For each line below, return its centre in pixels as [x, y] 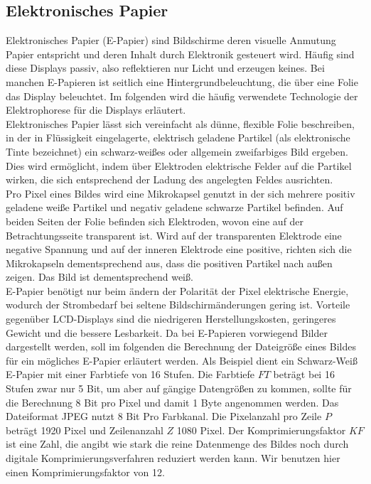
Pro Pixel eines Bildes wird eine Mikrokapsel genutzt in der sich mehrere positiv [181, 193]
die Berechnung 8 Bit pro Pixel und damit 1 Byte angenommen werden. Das [172, 402]
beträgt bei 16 [304, 374]
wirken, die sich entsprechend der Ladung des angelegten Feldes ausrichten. [170, 179]
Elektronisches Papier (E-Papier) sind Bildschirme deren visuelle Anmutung [171, 40]
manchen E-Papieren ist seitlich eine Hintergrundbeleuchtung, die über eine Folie [182, 81]
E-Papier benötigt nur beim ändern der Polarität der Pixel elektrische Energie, [177, 290]
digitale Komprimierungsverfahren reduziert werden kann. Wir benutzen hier [173, 458]
